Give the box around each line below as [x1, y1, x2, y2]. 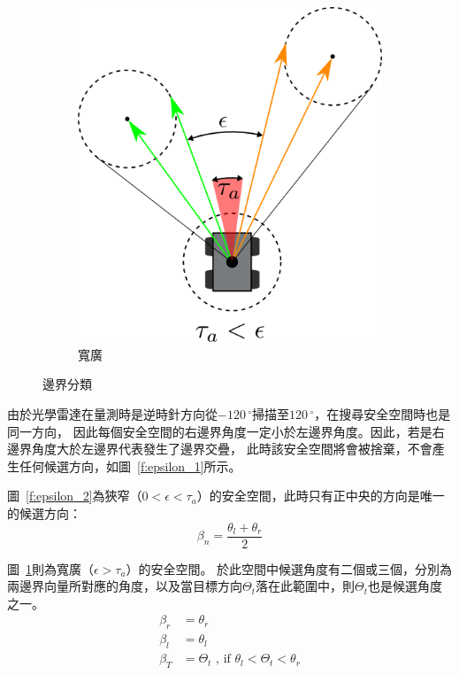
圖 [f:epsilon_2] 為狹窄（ [7, 486, 142, 505]
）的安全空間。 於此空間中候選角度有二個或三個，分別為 [126, 559, 453, 578]
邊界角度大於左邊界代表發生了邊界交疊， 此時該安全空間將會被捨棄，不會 [7, 439, 432, 458]
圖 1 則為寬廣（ [7, 559, 94, 578]
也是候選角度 [368, 577, 443, 595]
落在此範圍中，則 [256, 577, 356, 595]
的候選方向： [7, 504, 81, 522]
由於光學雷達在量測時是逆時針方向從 [7, 405, 218, 423]
